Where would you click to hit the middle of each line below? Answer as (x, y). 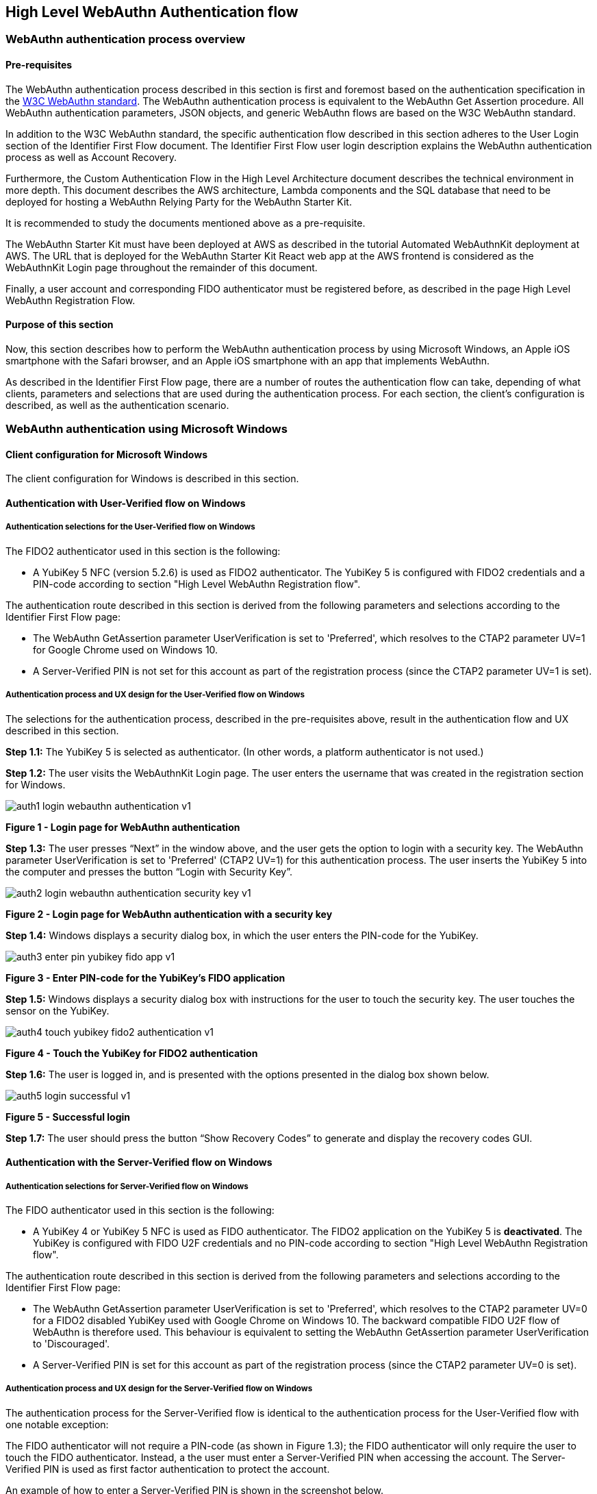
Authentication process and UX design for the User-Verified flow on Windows (155, 695)
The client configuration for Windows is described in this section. (152, 479)
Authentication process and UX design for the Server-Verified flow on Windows (159, 1389)
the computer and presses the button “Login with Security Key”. (149, 871)
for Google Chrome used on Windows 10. (126, 649)
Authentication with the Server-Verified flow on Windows (139, 1162)
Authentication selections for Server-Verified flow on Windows (127, 1186)
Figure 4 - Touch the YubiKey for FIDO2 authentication (132, 1053)
